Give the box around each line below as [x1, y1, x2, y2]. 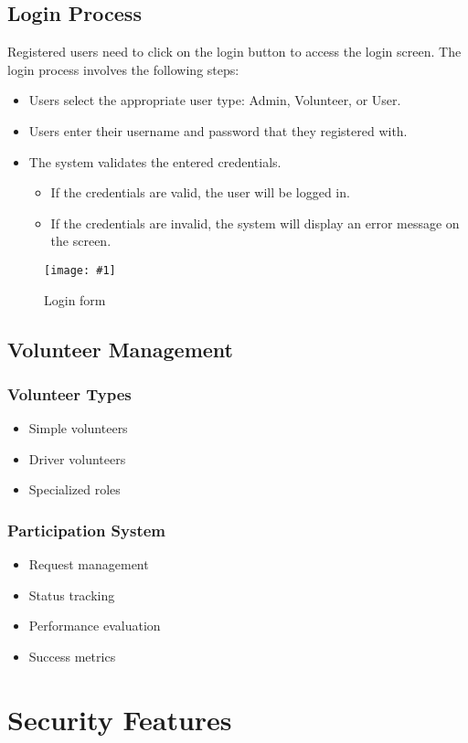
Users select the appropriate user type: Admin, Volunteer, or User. [28, 90, 401, 110]
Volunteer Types [7, 382, 132, 405]
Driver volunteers [28, 449, 126, 468]
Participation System [7, 518, 166, 541]
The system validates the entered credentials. [28, 152, 282, 171]
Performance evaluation [28, 616, 161, 635]
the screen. [50, 231, 112, 250]
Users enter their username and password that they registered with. [28, 121, 408, 140]
